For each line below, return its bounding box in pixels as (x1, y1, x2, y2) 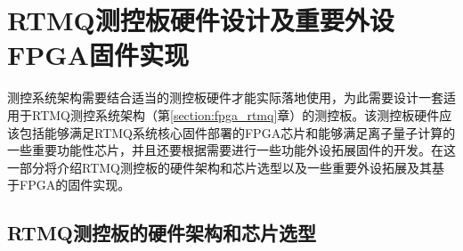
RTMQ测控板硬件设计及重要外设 (7, 2, 394, 38)
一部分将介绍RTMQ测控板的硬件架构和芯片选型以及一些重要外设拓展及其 (7, 158, 432, 176)
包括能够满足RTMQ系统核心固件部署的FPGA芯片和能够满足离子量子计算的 (19, 123, 456, 142)
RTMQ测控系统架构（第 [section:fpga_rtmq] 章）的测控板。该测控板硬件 (31, 105, 440, 124)
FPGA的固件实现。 (19, 175, 131, 194)
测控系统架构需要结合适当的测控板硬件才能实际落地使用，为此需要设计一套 (7, 88, 443, 107)
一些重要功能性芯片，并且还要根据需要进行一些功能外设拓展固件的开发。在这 (7, 141, 456, 159)
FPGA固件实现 (7, 36, 189, 73)
